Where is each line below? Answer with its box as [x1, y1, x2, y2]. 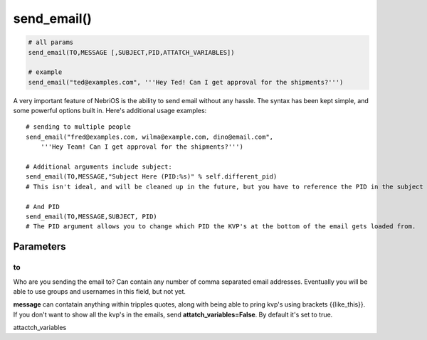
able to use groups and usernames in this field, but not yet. [13, 287, 186, 295]
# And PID [26, 203, 60, 211]
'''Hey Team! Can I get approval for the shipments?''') [40, 143, 243, 151]
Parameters [13, 240, 66, 253]
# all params [28, 38, 74, 46]
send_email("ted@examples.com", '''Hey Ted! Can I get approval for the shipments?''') [28, 78, 344, 86]
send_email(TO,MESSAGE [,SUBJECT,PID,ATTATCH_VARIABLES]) [28, 48, 235, 56]
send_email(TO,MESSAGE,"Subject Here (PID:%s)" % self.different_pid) [26, 173, 278, 181]
